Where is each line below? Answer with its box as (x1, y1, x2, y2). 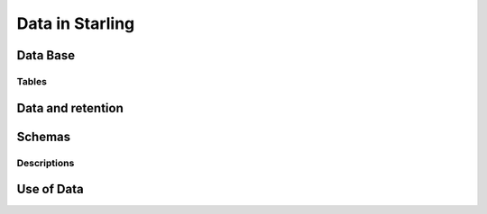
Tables (16, 75, 47, 87)
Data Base (16, 48, 76, 63)
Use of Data (16, 182, 85, 197)
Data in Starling (16, 13, 135, 33)
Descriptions (16, 156, 75, 169)
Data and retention (16, 100, 124, 116)
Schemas (16, 129, 71, 144)
